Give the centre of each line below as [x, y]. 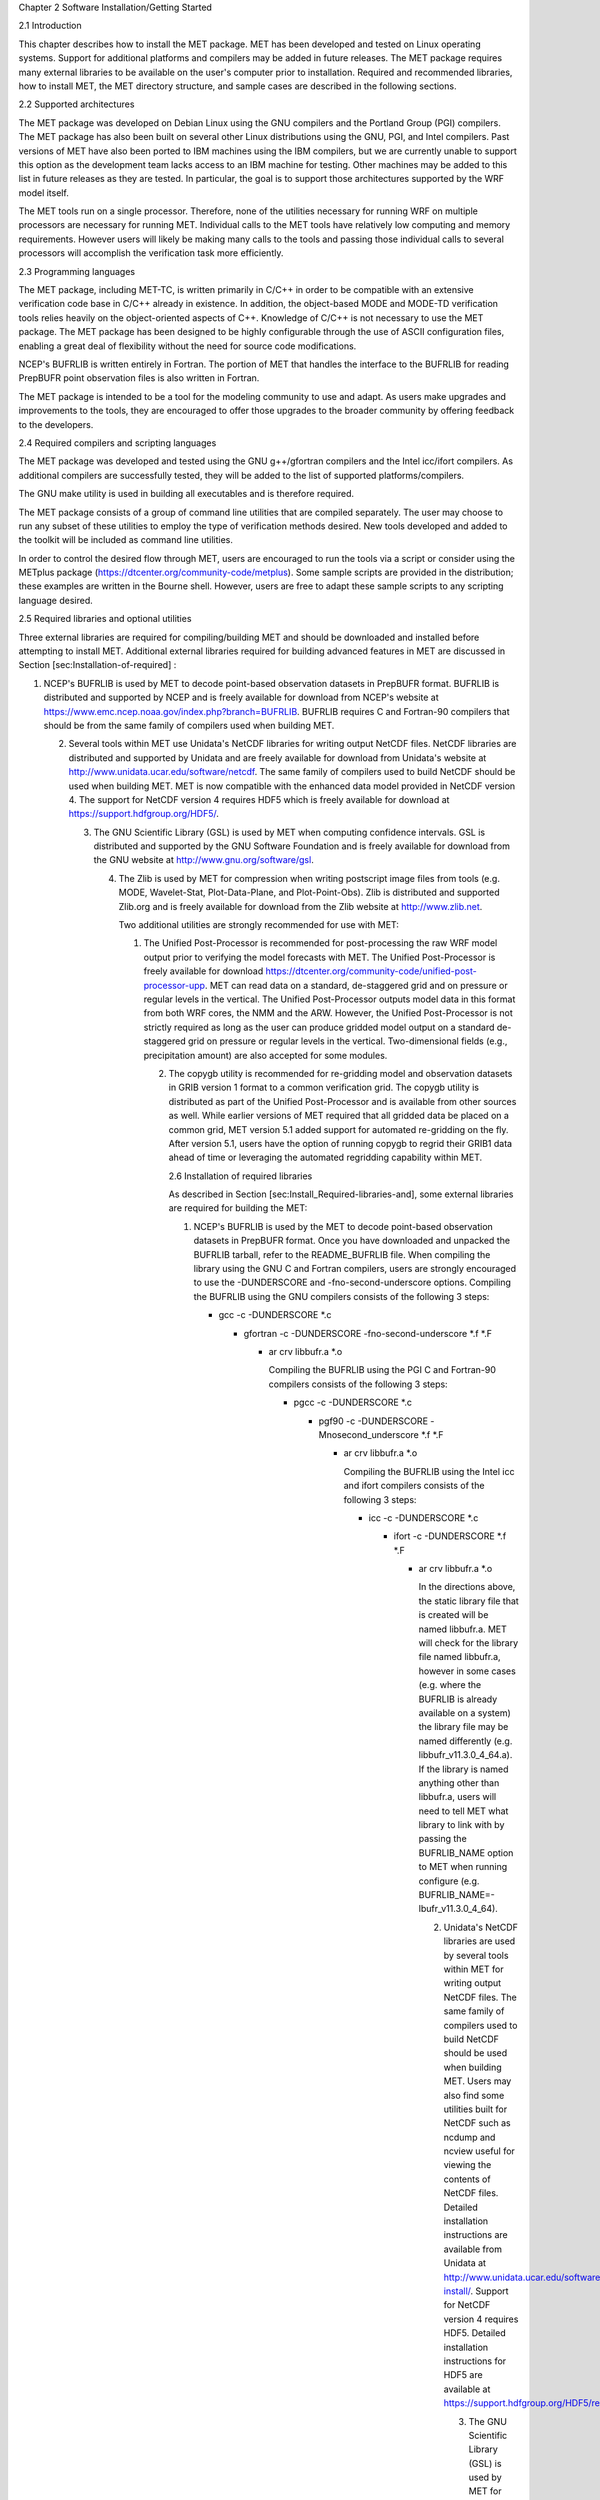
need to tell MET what [463, 1811]
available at [467, 2389]
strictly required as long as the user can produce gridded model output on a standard [319, 1027]
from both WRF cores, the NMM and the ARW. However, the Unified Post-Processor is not [328, 1013]
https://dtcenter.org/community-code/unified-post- [371, 971]
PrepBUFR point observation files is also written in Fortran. [139, 378]
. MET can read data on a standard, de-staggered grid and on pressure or [356, 985]
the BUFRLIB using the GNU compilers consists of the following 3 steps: [341, 1296]
